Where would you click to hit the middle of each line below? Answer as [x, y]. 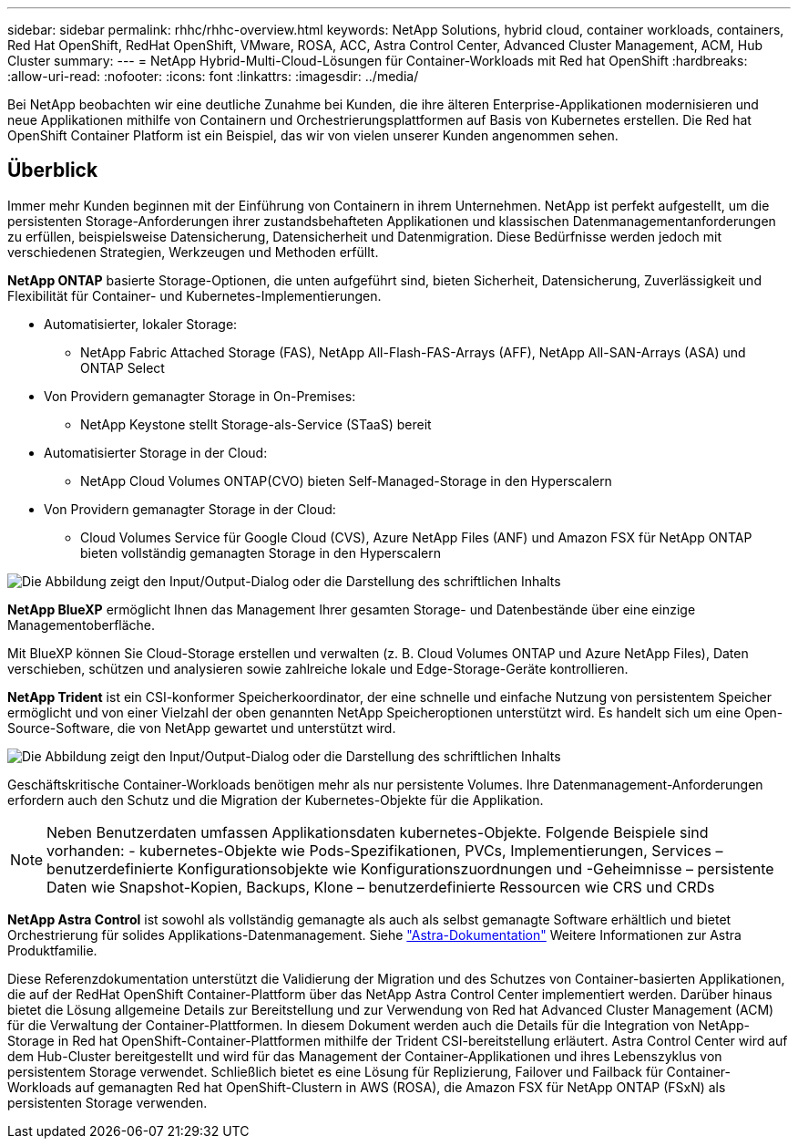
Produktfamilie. [52, 950]
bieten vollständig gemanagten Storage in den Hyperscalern [261, 552]
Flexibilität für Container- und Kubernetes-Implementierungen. [194, 295]
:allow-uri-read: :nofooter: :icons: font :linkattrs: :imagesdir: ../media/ [213, 76]
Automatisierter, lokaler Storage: [141, 324]
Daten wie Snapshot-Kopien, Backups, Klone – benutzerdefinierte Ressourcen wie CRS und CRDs [381, 887]
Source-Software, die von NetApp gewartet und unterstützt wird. [202, 728]
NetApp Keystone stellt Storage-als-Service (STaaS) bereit [256, 424]
